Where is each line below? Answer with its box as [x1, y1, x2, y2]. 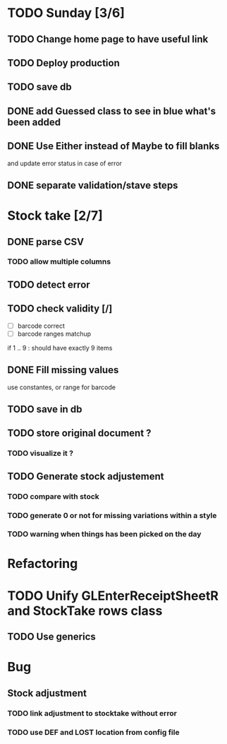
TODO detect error [7, 278, 90, 290]
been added [7, 116, 61, 128]
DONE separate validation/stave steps [7, 179, 178, 191]
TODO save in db [7, 403, 82, 415]
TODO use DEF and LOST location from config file [7, 727, 180, 737]
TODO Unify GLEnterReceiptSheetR [7, 588, 219, 603]
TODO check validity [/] [7, 302, 113, 315]
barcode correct [17, 321, 66, 330]
